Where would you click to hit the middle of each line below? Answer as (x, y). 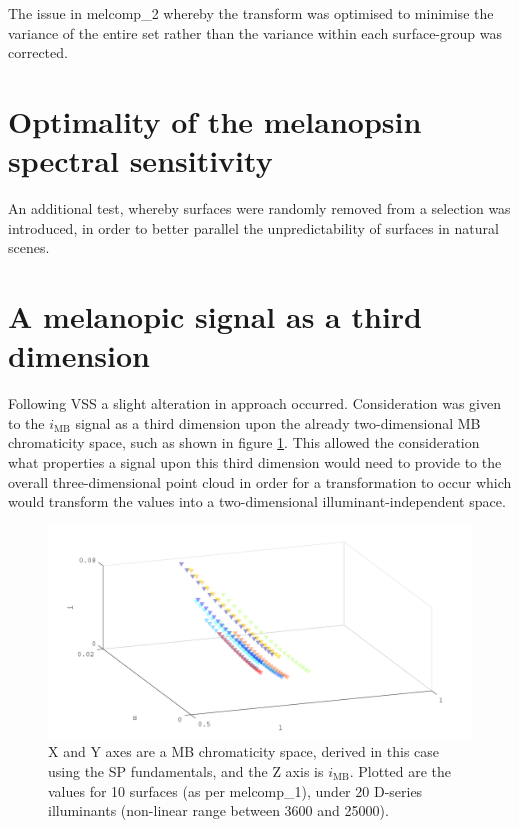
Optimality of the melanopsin (215, 120)
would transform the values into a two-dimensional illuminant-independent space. (257, 501)
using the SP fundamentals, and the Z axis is (186, 770)
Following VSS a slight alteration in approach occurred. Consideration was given (254, 403)
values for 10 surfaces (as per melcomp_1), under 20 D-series (235, 790)
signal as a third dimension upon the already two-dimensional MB (278, 422)
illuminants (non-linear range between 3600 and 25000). (218, 810)
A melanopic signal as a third (215, 316)
